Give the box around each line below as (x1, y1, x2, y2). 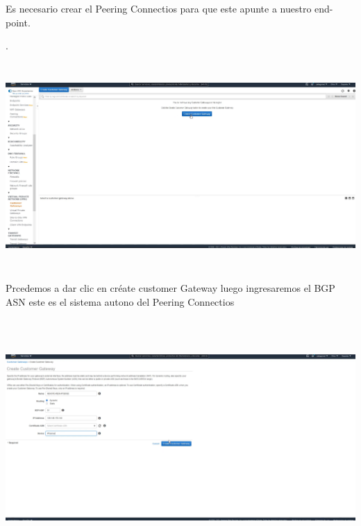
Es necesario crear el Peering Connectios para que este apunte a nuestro (6, 1, 312, 15)
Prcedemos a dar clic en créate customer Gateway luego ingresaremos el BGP (6, 281, 335, 295)
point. (6, 15, 31, 29)
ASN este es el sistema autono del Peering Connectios (6, 294, 235, 309)
